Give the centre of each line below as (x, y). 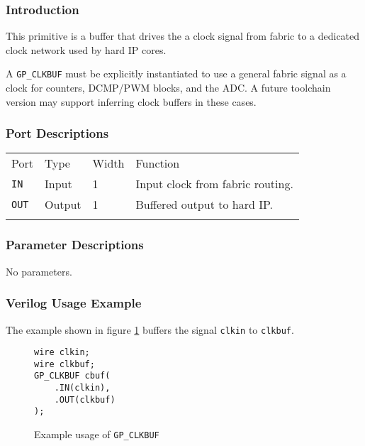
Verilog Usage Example (74, 303)
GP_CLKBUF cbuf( (72, 376)
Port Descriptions (57, 133)
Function (158, 163)
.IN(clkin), (82, 388)
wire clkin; (62, 353)
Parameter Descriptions (75, 245)
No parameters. (39, 271)
